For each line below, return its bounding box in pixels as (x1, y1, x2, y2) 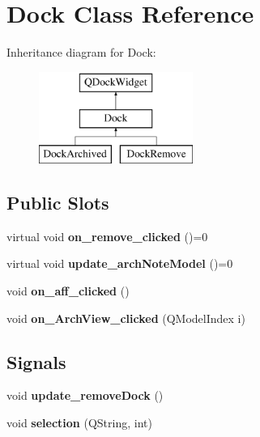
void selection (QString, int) (6, 414, 152, 431)
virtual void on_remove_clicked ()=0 (6, 227, 208, 244)
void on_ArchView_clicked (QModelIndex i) (6, 309, 245, 326)
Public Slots (6, 190, 109, 215)
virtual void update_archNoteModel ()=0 (6, 255, 233, 272)
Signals (6, 349, 66, 374)
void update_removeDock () (6, 387, 164, 404)
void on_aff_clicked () (6, 282, 130, 299)
